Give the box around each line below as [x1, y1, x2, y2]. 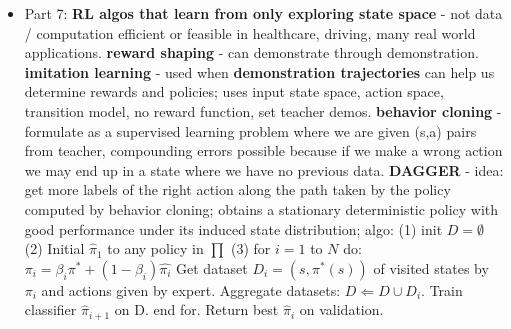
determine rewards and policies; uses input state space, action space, [24, 81, 444, 102]
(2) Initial [24, 238, 85, 259]
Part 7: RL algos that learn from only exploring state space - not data [24, 3, 503, 23]
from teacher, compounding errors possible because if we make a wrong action [24, 140, 503, 161]
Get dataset [176, 257, 248, 278]
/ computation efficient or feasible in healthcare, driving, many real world [24, 22, 476, 43]
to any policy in [107, 238, 204, 259]
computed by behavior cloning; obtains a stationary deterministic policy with [24, 198, 499, 219]
